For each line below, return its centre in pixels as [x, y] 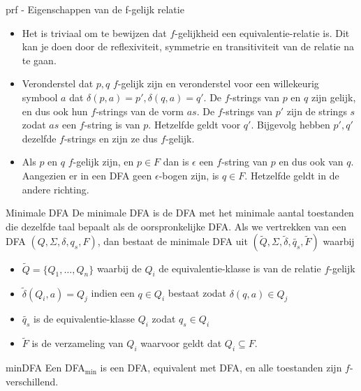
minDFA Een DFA [45, 368]
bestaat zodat [197, 293]
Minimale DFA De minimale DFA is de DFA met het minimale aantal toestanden [180, 213]
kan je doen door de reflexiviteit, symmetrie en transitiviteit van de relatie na [188, 46]
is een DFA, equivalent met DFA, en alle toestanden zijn [221, 368]
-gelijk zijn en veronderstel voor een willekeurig [218, 83]
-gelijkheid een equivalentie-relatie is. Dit [262, 32]
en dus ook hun [55, 111]
